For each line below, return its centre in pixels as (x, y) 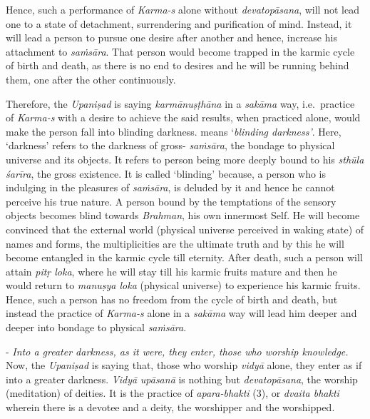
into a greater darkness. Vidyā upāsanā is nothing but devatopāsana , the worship (182, 379)
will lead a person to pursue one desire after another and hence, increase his (171, 37)
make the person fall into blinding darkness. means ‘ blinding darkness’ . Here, (174, 131)
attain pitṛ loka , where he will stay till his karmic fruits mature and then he (171, 271)
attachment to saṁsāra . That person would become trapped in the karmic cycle (180, 51)
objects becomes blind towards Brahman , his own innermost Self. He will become (183, 215)
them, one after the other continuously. (91, 79)
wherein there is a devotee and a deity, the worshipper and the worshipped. (170, 407)
